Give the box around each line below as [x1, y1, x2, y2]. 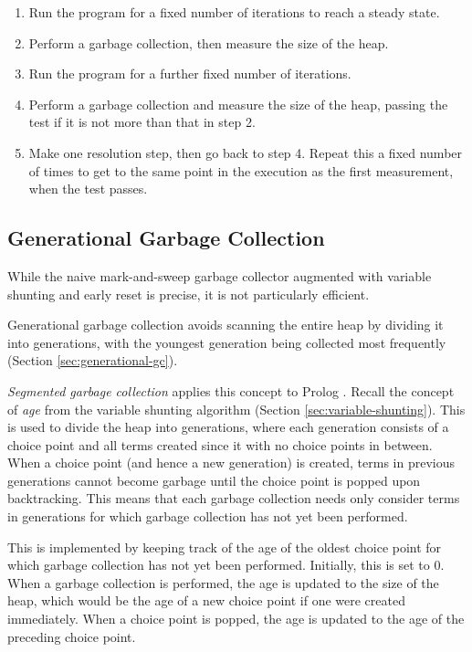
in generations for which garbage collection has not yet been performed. [7, 507, 408, 526]
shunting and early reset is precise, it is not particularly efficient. [7, 284, 370, 303]
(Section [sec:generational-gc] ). [7, 351, 178, 370]
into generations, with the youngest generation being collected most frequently [7, 332, 446, 352]
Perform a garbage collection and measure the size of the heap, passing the [28, 94, 448, 113]
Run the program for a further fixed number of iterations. [28, 64, 351, 83]
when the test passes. [28, 179, 148, 198]
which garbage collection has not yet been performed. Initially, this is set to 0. [7, 555, 445, 574]
